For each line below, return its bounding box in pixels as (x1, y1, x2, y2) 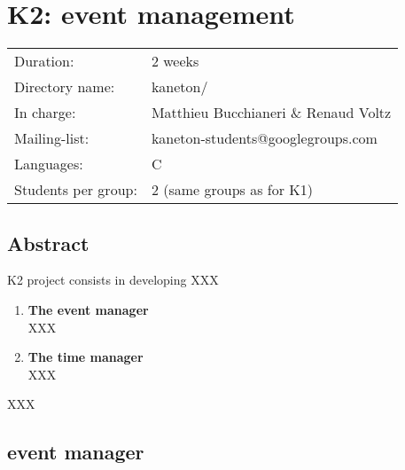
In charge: (14, 102, 76, 123)
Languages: (14, 153, 83, 175)
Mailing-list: (14, 128, 90, 149)
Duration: (14, 51, 74, 72)
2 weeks (151, 51, 199, 72)
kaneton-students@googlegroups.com (151, 128, 378, 149)
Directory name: (14, 76, 115, 98)
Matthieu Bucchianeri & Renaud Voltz (151, 102, 392, 123)
